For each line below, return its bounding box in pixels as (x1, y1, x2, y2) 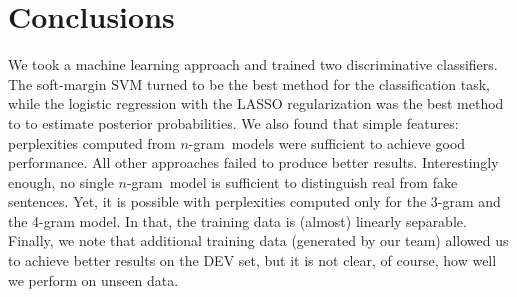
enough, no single (8, 171, 114, 192)
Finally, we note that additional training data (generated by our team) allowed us (8, 230, 509, 251)
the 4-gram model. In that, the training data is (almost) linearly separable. (8, 210, 467, 231)
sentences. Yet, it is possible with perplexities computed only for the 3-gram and (8, 191, 501, 212)
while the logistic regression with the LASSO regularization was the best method (8, 93, 504, 114)
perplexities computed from (8, 132, 176, 153)
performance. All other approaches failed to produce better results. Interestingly (8, 152, 499, 173)
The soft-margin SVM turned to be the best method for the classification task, (8, 73, 490, 94)
